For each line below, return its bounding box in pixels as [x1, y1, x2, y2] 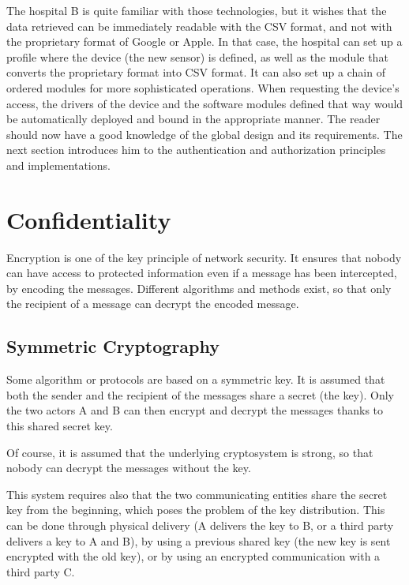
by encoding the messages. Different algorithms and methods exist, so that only [6, 279, 392, 296]
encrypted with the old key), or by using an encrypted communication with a [6, 548, 381, 564]
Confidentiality [6, 203, 171, 235]
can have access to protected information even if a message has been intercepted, [6, 264, 397, 281]
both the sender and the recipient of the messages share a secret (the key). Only [6, 386, 394, 403]
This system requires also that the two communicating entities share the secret [6, 486, 388, 502]
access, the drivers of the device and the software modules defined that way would [6, 95, 403, 111]
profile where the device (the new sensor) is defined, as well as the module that [6, 48, 388, 65]
